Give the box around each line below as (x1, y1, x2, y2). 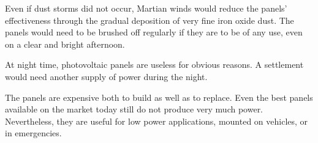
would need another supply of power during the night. (5, 70, 208, 82)
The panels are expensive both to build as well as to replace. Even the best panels (5, 90, 313, 103)
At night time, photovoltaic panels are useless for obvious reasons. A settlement (5, 58, 304, 71)
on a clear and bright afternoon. (5, 37, 125, 50)
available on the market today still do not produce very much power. (5, 103, 263, 116)
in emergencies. (5, 127, 62, 139)
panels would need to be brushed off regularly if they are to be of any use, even (5, 26, 303, 38)
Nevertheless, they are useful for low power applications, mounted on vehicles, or (5, 114, 308, 127)
